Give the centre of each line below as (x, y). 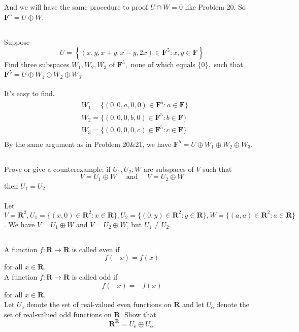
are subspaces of (169, 169)
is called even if (96, 249)
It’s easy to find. (29, 93)
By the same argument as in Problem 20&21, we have (88, 144)
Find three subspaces (37, 64)
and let (193, 304)
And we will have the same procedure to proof (76, 7)
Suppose (17, 41)
